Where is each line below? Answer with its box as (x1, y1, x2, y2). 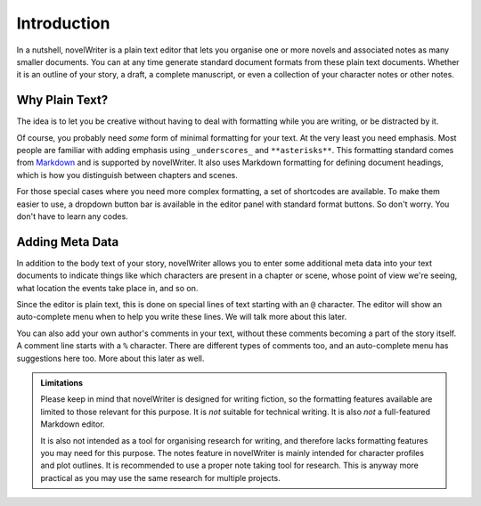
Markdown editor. (40, 419, 106, 429)
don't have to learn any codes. (16, 210, 128, 222)
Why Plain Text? (16, 93, 109, 108)
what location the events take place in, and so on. (16, 282, 199, 293)
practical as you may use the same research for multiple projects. (40, 472, 281, 483)
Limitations (40, 378, 84, 388)
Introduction (16, 13, 110, 33)
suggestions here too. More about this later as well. (16, 353, 205, 363)
